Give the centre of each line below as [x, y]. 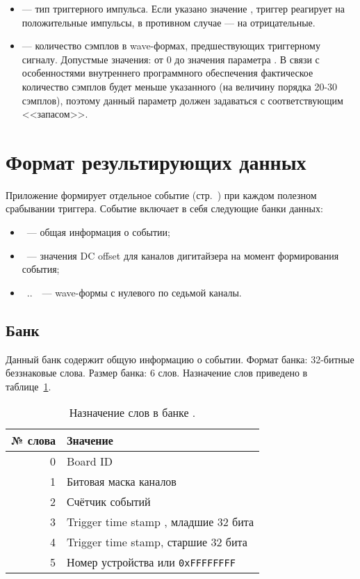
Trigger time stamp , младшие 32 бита [161, 522]
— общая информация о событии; [98, 232]
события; [41, 269]
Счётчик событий [109, 502]
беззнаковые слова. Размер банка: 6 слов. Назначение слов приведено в [157, 373]
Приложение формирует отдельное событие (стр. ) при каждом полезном [161, 195]
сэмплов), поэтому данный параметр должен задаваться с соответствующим [182, 100]
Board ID [90, 461]
